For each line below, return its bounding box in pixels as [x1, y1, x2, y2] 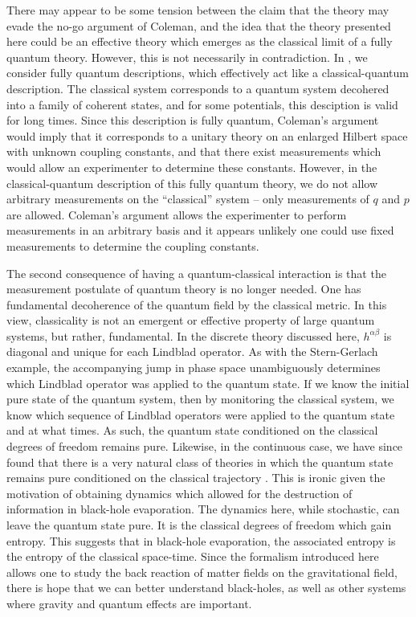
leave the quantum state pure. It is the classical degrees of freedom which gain [6, 517, 392, 533]
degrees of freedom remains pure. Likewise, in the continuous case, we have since [6, 438, 403, 455]
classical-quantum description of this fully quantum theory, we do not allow [6, 174, 378, 191]
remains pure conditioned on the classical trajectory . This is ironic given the [6, 469, 385, 486]
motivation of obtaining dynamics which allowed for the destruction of [6, 484, 353, 501]
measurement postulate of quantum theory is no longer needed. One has [6, 280, 361, 297]
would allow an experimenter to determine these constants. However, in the [6, 158, 377, 175]
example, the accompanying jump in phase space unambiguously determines [6, 359, 381, 376]
